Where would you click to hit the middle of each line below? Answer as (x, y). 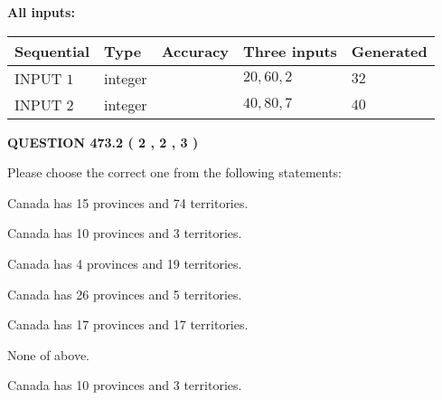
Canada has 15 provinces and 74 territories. (128, 202)
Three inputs (290, 51)
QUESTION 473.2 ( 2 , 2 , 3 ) (103, 142)
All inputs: (41, 12)
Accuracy (195, 51)
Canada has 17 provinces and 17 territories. (128, 324)
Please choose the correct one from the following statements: (175, 172)
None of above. (48, 354)
